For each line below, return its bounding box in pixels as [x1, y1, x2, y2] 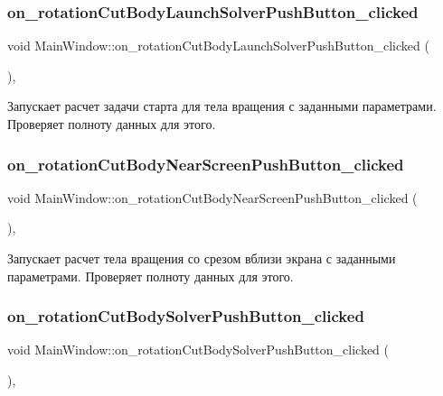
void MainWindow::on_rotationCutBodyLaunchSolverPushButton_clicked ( [7, 36, 429, 55]
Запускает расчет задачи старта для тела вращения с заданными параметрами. [7, 97, 437, 115]
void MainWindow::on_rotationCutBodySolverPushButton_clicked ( [7, 340, 390, 359]
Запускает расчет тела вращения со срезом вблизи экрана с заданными [7, 249, 396, 267]
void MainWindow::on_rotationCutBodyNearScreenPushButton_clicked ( [7, 188, 418, 207]
